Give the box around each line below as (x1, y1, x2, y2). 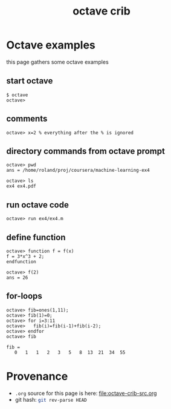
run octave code (6, 200, 69, 210)
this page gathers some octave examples (6, 58, 109, 65)
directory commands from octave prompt (6, 146, 165, 156)
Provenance (6, 370, 68, 383)
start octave (6, 76, 53, 86)
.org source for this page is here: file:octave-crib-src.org (15, 389, 157, 397)
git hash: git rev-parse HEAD (15, 396, 87, 403)
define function (6, 232, 66, 243)
